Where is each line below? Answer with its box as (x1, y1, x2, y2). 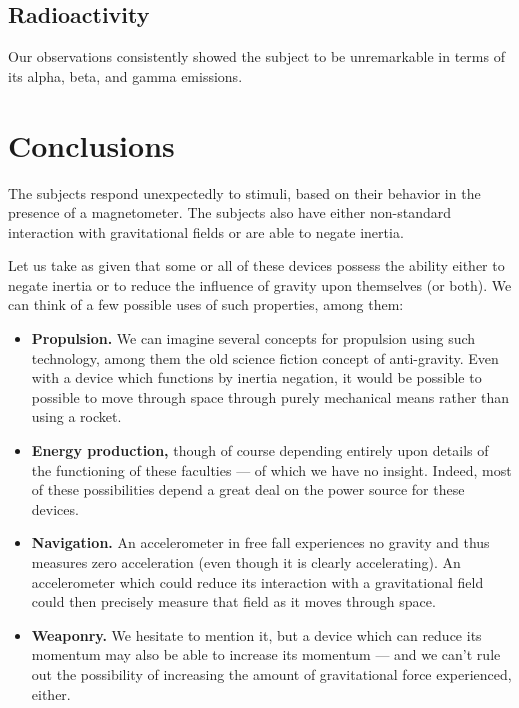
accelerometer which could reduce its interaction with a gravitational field (31, 571, 484, 592)
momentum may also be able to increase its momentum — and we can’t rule (31, 644, 501, 665)
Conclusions (8, 124, 175, 165)
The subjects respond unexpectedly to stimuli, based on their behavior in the (8, 182, 481, 203)
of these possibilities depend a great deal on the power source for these (31, 479, 465, 500)
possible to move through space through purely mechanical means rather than (31, 386, 510, 407)
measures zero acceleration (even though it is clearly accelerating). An (31, 552, 461, 573)
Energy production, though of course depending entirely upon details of (31, 440, 489, 461)
